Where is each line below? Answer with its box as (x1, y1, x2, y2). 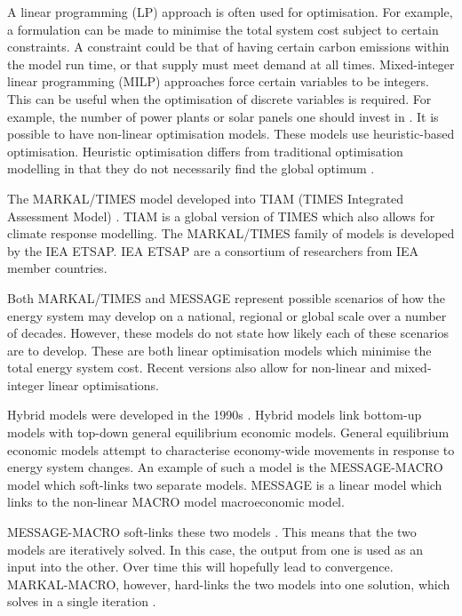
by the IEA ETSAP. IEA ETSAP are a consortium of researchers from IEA (7, 241, 419, 260)
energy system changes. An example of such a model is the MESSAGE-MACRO (7, 458, 443, 476)
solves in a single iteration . (7, 592, 156, 611)
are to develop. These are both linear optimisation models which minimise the (7, 340, 432, 359)
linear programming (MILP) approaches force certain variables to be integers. (7, 72, 429, 91)
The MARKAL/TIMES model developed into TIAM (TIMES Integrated (7, 188, 404, 207)
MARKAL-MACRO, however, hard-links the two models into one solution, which (7, 574, 450, 593)
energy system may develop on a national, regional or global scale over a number (7, 306, 447, 324)
